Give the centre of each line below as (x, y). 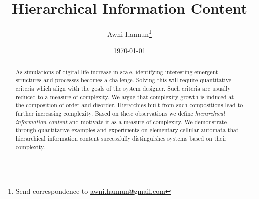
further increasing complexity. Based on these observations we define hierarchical (120, 113)
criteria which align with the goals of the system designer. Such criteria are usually (123, 89)
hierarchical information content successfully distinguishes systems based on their (121, 138)
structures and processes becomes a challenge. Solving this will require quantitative (124, 80)
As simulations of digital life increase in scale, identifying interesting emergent (117, 72)
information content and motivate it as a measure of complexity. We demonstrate (121, 121)
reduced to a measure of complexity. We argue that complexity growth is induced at (125, 97)
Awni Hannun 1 (129, 33)
